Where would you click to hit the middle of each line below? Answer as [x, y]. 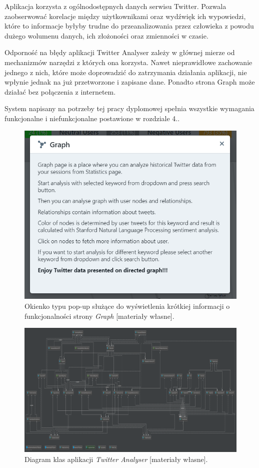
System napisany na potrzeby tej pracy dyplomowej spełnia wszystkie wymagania [129, 108]
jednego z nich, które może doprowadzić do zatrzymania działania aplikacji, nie [126, 72]
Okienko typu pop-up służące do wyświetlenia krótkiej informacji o [127, 306]
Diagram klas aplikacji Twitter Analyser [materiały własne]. [116, 459]
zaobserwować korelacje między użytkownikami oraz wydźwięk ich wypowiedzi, [125, 16]
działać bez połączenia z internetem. [60, 91]
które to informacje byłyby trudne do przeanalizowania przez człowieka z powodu [129, 26]
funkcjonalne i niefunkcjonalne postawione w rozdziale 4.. [92, 118]
